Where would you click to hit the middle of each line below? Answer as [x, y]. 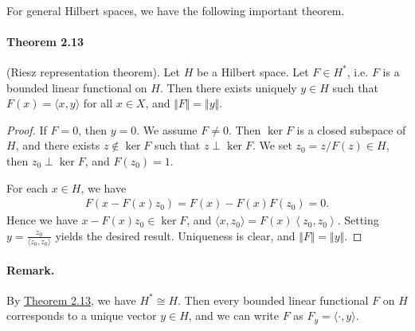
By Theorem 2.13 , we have [71, 300]
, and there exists [58, 145]
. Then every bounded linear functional [273, 300]
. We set [272, 145]
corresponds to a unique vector [82, 315]
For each [27, 187]
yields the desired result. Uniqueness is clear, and [175, 235]
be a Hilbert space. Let [253, 71]
